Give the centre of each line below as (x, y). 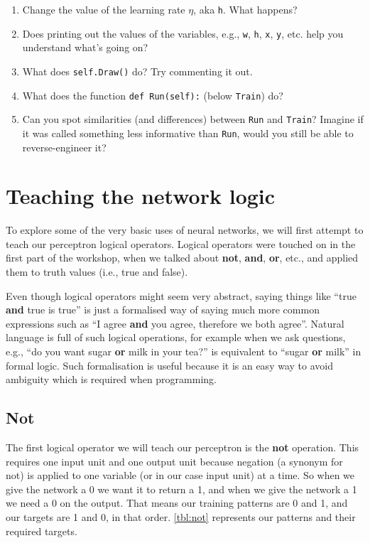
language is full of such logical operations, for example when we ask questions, (176, 337)
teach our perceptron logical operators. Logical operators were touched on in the (181, 243)
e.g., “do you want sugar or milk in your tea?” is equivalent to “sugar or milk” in (184, 351)
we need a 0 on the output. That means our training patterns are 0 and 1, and (177, 503)
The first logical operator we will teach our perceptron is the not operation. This (183, 447)
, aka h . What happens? (245, 9)
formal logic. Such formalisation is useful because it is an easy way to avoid (169, 365)
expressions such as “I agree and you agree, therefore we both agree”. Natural (175, 323)
